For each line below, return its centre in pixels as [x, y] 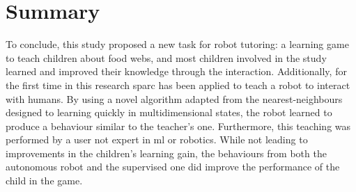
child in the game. [44, 181]
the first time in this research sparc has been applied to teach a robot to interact [178, 85]
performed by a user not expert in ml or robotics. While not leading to [157, 139]
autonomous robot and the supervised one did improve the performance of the [173, 167]
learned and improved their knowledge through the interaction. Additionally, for [176, 71]
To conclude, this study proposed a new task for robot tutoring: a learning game [177, 44]
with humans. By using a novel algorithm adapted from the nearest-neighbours [174, 98]
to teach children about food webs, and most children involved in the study [166, 57]
